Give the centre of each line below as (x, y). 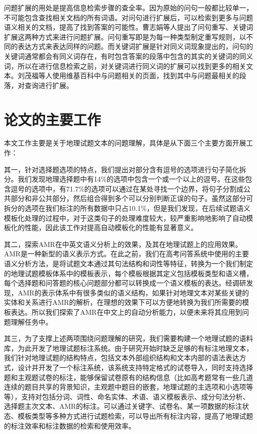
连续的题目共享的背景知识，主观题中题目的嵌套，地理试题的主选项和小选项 (125, 387)
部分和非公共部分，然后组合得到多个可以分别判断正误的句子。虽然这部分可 (132, 198)
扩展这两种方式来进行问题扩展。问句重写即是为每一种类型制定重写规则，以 (125, 36)
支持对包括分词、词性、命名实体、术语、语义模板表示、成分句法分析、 (135, 396)
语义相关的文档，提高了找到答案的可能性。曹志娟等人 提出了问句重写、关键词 (128, 27)
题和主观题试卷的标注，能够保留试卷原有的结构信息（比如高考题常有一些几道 (128, 377)
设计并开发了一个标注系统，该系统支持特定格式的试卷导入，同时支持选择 (135, 367)
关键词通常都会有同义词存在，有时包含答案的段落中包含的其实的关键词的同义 (128, 56)
